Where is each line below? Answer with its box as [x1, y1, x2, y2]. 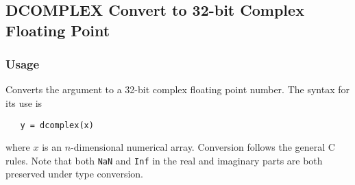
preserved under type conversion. [5, 166, 143, 181]
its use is [5, 95, 42, 110]
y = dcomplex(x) [20, 120, 94, 130]
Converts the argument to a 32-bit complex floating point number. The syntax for [5, 82, 350, 97]
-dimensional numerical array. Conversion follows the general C [71, 140, 335, 154]
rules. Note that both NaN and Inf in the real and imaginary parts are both [5, 153, 323, 167]
